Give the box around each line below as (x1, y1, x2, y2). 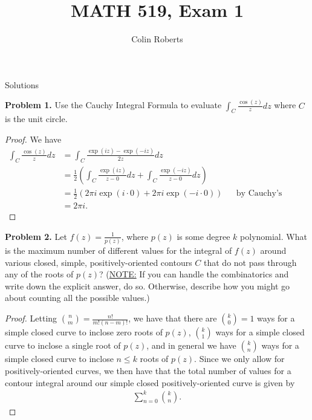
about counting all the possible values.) (5, 291, 150, 304)
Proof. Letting (5, 312, 57, 325)
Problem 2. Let (5, 230, 67, 242)
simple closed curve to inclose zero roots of (5, 326, 163, 338)
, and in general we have (146, 339, 236, 352)
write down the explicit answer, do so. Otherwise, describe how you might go (5, 279, 290, 292)
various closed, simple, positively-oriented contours (5, 256, 192, 268)
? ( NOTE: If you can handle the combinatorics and (99, 268, 289, 280)
